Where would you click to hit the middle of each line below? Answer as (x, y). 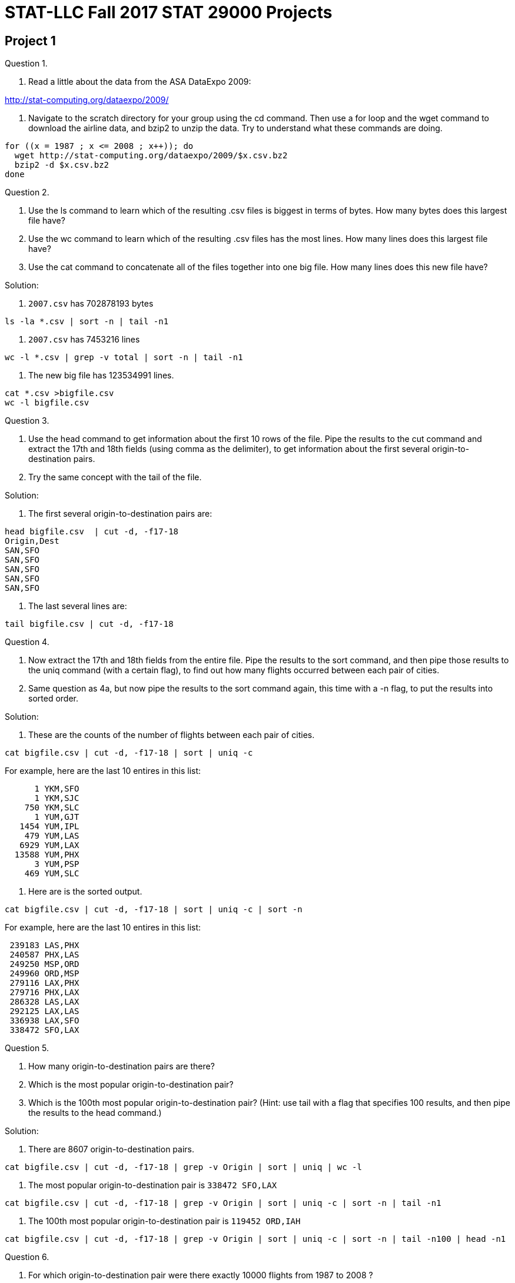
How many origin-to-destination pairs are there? (122, 1066)
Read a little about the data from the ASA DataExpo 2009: (140, 82)
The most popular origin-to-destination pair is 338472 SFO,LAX (153, 1185)
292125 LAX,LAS (44, 1011)
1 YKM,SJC (57, 798)
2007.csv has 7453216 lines (84, 340)
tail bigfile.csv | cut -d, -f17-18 (89, 624)
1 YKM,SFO (57, 789)
